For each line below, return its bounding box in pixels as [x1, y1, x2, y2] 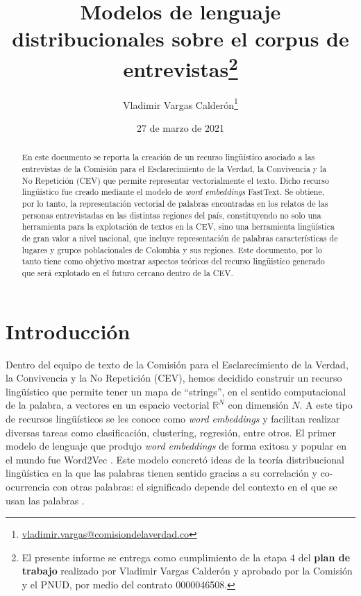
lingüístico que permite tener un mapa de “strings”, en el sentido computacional [6, 384, 346, 398]
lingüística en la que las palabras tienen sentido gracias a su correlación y [6, 466, 317, 480]
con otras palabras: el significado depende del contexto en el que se [53, 479, 337, 493]
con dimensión [228, 398, 289, 412]
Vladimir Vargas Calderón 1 [123, 95, 238, 112]
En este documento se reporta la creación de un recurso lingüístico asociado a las [22, 151, 315, 163]
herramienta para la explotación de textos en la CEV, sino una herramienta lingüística [22, 221, 335, 232]
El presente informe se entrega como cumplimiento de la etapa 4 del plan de [22, 550, 351, 564]
